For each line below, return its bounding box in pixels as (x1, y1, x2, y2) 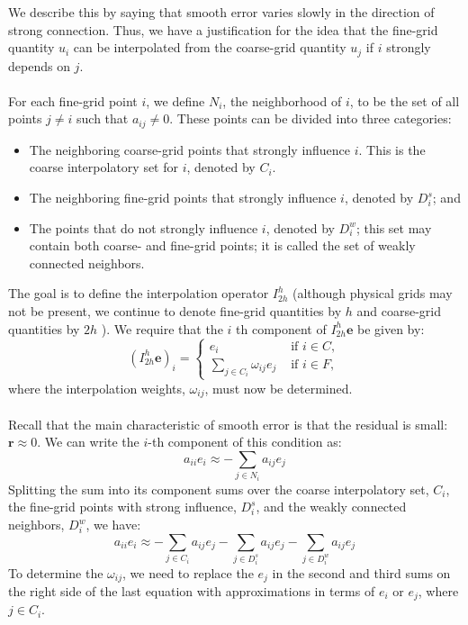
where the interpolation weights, (8, 378, 185, 397)
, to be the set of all (349, 91, 460, 110)
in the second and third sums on (272, 563, 451, 582)
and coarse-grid (356, 302, 441, 321)
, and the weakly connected (256, 497, 407, 516)
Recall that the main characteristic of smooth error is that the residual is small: (8, 414, 448, 433)
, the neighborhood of (222, 91, 342, 110)
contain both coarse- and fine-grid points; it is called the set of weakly (29, 236, 416, 255)
